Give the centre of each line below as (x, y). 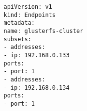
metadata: (19, 23)
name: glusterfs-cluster (43, 31)
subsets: (17, 39)
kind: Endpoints (29, 15)
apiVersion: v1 (28, 7)
